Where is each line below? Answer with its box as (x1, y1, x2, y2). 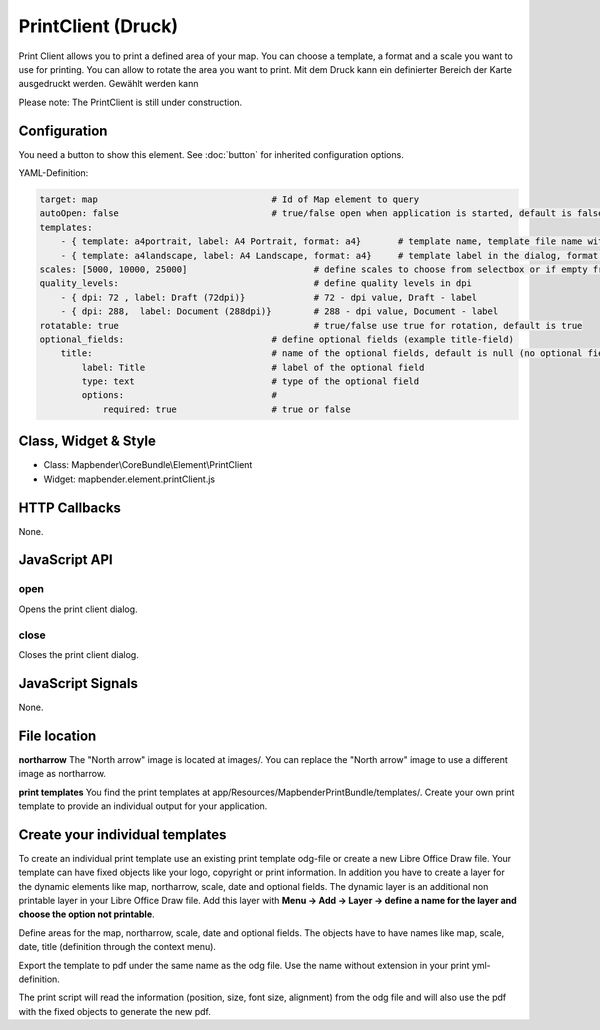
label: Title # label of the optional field (81, 361, 425, 373)
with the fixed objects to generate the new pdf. (18, 1005, 212, 1017)
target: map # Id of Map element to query (39, 194, 420, 205)
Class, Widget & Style (18, 433, 157, 450)
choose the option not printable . (18, 908, 155, 920)
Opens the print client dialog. (18, 603, 139, 615)
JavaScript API (18, 551, 114, 569)
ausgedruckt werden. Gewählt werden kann (18, 78, 199, 90)
